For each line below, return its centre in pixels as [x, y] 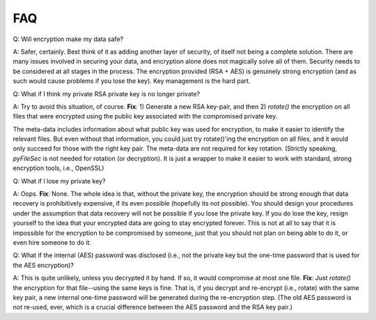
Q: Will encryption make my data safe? [68, 39]
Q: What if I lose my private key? [59, 181]
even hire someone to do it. [52, 242]
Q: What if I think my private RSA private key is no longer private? [107, 93]
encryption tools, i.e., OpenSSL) [58, 168]
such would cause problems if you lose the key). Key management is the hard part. [132, 81]
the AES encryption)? [44, 265]
